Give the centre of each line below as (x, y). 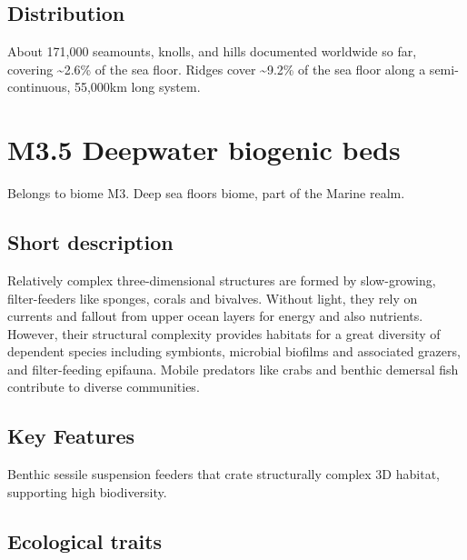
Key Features (71, 436)
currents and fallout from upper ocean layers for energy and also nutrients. (215, 316)
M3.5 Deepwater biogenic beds (204, 150)
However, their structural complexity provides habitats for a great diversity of (224, 333)
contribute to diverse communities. (104, 387)
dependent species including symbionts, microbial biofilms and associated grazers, (234, 351)
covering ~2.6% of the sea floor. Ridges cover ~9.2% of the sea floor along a (217, 69)
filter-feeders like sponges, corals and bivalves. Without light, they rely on (213, 298)
